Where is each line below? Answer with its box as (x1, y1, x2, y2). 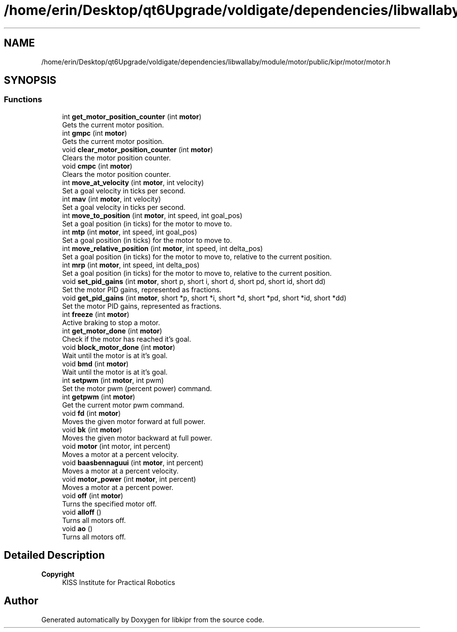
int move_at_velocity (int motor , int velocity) (62, 178, 204, 187)
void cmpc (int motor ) (62, 161, 133, 170)
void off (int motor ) (62, 491, 123, 500)
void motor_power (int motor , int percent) (62, 474, 196, 483)
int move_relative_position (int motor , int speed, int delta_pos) (62, 244, 263, 253)
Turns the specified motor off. (62, 499, 157, 508)
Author (4, 595, 38, 607)
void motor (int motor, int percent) (62, 442, 171, 450)
